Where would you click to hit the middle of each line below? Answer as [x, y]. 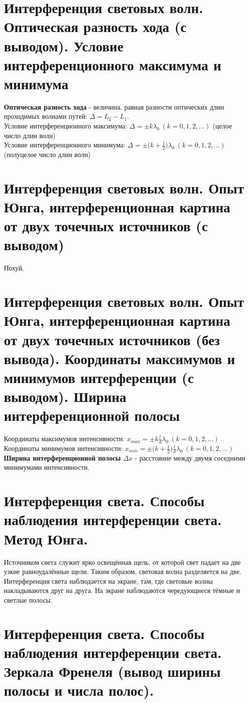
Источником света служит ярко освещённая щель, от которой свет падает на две [122, 562]
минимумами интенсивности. [47, 467]
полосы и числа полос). [79, 690]
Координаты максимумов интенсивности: [64, 439]
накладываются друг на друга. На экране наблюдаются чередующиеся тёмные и [122, 590]
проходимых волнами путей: [46, 116]
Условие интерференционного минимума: [65, 145]
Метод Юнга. [46, 538]
